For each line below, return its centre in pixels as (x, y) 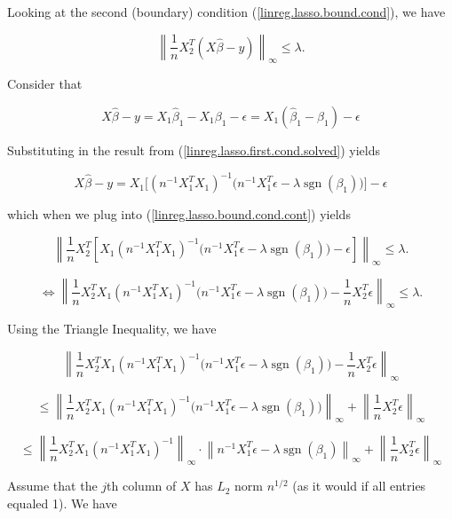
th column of (142, 486)
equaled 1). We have (62, 503)
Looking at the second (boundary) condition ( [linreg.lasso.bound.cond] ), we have (226, 12)
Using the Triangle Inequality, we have (112, 329)
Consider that (45, 84)
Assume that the (52, 486)
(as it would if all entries (359, 486)
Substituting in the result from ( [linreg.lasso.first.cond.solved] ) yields (194, 149)
